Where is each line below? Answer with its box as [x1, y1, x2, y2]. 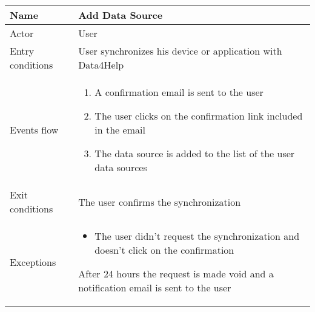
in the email [94, 123, 145, 137]
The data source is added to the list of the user [94, 146, 295, 160]
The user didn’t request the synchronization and [94, 229, 300, 243]
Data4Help [78, 58, 124, 72]
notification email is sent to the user [78, 280, 231, 294]
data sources [94, 160, 147, 174]
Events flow [10, 123, 59, 137]
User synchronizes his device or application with [78, 44, 282, 58]
